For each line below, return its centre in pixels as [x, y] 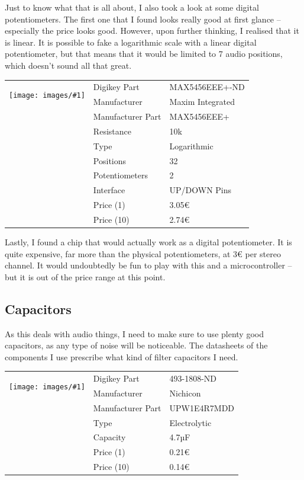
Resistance [112, 131]
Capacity [109, 437]
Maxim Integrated [202, 102]
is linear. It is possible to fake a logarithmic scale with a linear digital [131, 42]
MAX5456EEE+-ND [207, 87]
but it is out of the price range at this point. [85, 276]
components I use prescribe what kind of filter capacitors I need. [122, 356]
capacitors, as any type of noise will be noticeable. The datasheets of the [136, 345]
